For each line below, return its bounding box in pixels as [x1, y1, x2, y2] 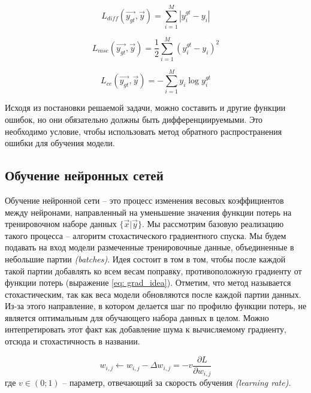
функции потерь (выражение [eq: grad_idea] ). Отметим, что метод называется [5, 276, 291, 289]
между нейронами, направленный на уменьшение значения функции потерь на [5, 205, 292, 218]
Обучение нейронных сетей [5, 166, 164, 185]
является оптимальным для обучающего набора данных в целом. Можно [5, 311, 269, 324]
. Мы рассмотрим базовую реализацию [142, 217, 284, 230]
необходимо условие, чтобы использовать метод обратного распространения [5, 125, 282, 137]
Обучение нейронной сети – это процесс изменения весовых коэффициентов [5, 194, 284, 206]
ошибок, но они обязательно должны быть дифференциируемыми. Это [5, 113, 263, 125]
